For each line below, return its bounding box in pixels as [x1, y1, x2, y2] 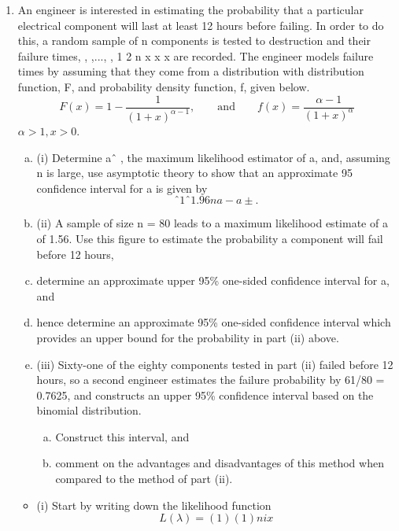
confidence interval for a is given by [36, 179, 208, 196]
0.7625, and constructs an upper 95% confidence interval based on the [36, 386, 374, 403]
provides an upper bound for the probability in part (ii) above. [36, 329, 339, 345]
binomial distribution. [36, 402, 142, 419]
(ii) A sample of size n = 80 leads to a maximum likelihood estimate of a [36, 215, 388, 231]
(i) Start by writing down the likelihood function [36, 496, 272, 513]
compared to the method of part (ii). [55, 470, 233, 487]
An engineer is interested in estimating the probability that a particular [17, 2, 364, 17]
